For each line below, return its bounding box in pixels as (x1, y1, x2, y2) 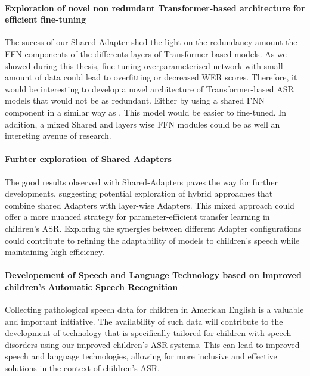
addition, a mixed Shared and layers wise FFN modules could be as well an (5, 117, 280, 130)
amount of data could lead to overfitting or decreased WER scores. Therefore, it (5, 71, 297, 83)
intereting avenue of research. (5, 129, 111, 142)
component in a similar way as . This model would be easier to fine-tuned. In (5, 105, 287, 118)
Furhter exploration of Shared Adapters (5, 153, 172, 165)
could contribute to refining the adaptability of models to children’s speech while (5, 234, 300, 246)
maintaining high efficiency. (5, 246, 104, 258)
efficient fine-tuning (5, 13, 86, 26)
